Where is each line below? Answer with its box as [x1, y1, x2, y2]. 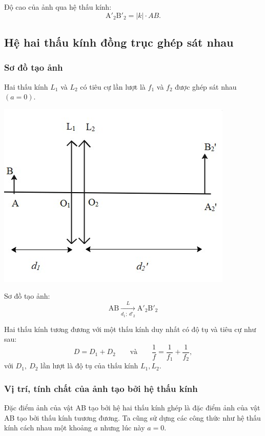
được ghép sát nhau [175, 81, 237, 92]
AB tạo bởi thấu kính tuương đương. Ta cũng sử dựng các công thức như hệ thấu [4, 412, 261, 423]
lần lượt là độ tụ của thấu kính [40, 360, 138, 371]
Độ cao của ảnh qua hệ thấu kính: [4, 2, 112, 12]
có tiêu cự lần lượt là [80, 81, 146, 92]
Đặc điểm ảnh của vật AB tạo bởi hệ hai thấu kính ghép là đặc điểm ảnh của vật [4, 402, 260, 413]
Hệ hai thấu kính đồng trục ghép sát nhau [4, 34, 234, 50]
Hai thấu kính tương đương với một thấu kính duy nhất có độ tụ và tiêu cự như [4, 323, 256, 334]
